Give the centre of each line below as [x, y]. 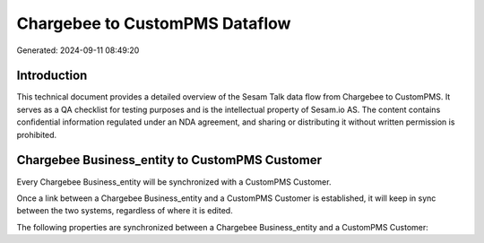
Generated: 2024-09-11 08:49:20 [78, 50]
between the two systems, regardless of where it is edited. [125, 211]
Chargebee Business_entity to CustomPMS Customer [169, 160]
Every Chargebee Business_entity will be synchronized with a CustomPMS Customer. [174, 182]
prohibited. [37, 135]
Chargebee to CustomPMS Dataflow [154, 23]
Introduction [52, 76]
